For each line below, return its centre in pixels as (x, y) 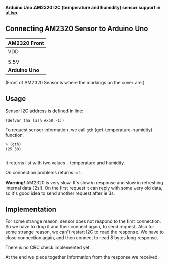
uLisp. (12, 13)
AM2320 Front (26, 43)
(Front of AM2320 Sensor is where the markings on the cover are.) (75, 82)
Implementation (31, 209)
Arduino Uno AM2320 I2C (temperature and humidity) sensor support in (83, 7)
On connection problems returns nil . (44, 172)
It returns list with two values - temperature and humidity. (65, 163)
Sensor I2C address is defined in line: (44, 111)
